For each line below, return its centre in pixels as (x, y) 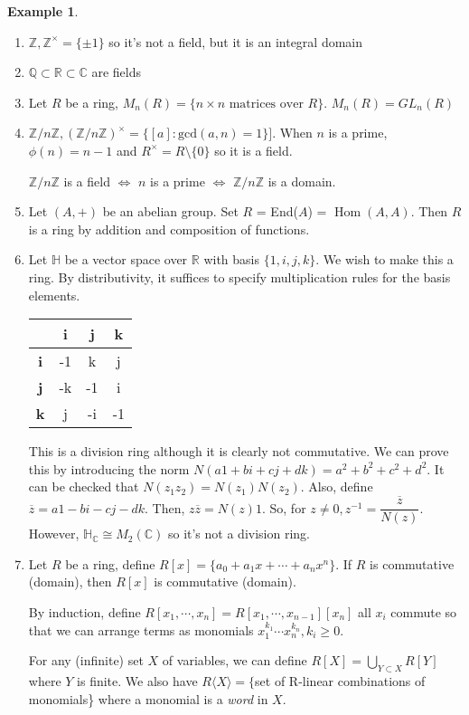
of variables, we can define (234, 660)
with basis (231, 259)
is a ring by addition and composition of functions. (169, 229)
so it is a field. (253, 150)
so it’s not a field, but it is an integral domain (236, 41)
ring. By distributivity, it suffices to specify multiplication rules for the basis (239, 276)
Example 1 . (43, 11)
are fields (116, 72)
